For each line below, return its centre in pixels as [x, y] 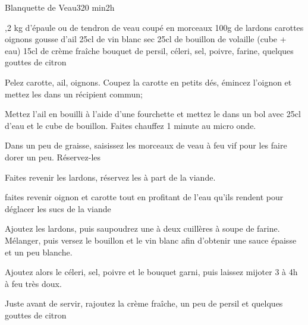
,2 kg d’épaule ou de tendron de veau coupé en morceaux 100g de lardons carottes [154, 27]
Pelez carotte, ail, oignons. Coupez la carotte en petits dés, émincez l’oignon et [148, 82]
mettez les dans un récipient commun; [74, 94]
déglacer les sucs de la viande [58, 208]
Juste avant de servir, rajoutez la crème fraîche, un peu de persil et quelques [144, 303]
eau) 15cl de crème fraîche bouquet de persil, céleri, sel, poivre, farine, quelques [149, 50]
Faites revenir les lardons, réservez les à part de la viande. [110, 177]
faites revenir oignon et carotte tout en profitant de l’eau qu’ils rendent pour [144, 197]
